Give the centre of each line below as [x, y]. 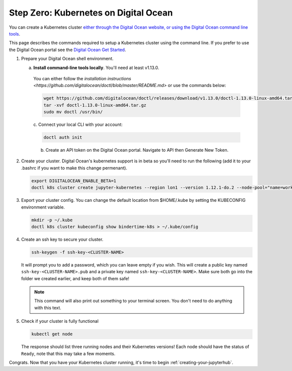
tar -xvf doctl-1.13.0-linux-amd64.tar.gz [95, 105]
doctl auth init [63, 138]
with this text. [48, 308]
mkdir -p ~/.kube [52, 220]
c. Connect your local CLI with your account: [78, 124]
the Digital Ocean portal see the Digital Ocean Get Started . [67, 50]
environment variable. [43, 207]
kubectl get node [52, 334]
